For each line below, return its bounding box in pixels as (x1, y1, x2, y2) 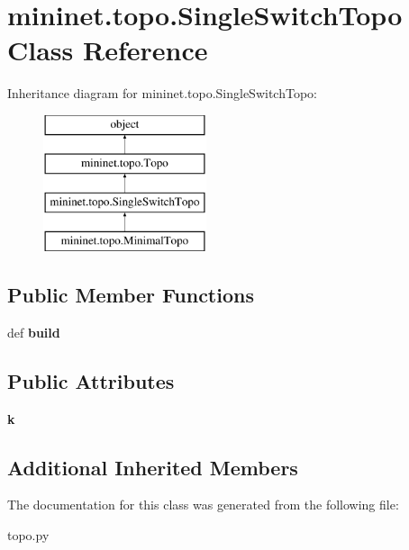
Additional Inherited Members (7, 453, 298, 481)
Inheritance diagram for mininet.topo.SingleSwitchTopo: (7, 84, 317, 103)
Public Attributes (7, 366, 175, 394)
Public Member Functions (7, 281, 254, 309)
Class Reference (7, 32, 208, 68)
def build (7, 322, 60, 341)
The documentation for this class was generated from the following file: (7, 495, 399, 514)
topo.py (7, 526, 50, 545)
